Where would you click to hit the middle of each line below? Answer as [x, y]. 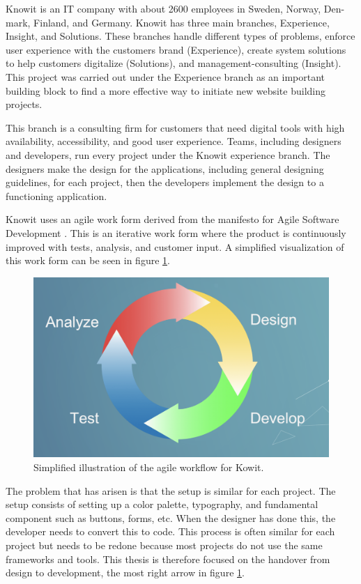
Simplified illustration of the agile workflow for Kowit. [149, 467]
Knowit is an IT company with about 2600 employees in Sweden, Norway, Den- [175, 8]
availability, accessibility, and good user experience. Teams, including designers [174, 141]
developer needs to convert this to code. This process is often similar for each [170, 531]
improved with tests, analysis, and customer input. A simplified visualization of [175, 246]
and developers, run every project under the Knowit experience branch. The [168, 154]
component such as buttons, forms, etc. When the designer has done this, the [171, 517]
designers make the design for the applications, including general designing [165, 168]
